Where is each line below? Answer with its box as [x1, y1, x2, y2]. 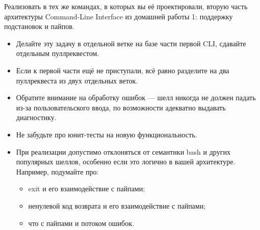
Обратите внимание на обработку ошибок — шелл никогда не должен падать [16, 92, 256, 103]
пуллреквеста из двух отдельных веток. [16, 75, 138, 85]
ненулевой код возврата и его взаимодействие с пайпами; [28, 200, 206, 211]
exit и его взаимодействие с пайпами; [28, 183, 145, 194]
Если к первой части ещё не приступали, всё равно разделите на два [16, 65, 229, 75]
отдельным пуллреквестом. [16, 48, 99, 59]
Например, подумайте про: [16, 166, 99, 177]
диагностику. [16, 112, 57, 123]
